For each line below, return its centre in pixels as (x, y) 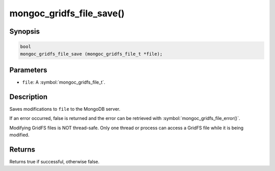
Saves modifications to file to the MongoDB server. (65, 109)
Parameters (28, 70)
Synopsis (25, 31)
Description (29, 97)
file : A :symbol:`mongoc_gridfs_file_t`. (64, 82)
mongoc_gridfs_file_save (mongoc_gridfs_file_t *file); (91, 54)
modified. (19, 135)
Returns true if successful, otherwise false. (54, 162)
